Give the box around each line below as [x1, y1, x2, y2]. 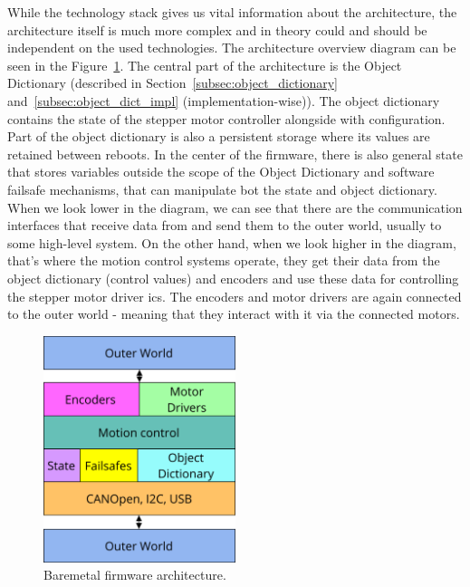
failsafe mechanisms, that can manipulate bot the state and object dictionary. [7, 179, 437, 198]
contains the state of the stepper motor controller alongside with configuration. [7, 109, 446, 128]
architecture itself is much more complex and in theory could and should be [7, 20, 427, 39]
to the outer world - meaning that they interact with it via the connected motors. [7, 304, 460, 323]
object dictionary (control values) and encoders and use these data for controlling [7, 268, 459, 287]
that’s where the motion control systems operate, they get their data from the [7, 251, 440, 270]
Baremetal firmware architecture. [43, 565, 226, 584]
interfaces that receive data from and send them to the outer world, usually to [7, 216, 442, 235]
